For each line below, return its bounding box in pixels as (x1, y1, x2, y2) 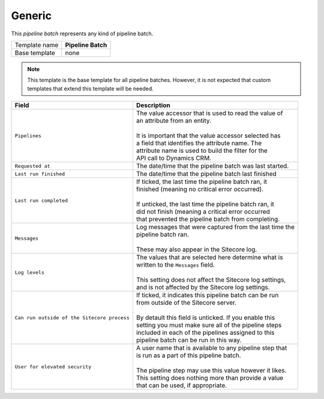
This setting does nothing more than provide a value (136, 374, 284, 382)
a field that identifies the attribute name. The (136, 139, 262, 147)
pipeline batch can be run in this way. (136, 336, 242, 344)
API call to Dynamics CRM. (136, 154, 212, 162)
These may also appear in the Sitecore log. (136, 246, 257, 254)
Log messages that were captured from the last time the (136, 223, 295, 231)
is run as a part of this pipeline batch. (136, 351, 241, 359)
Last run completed (14, 197, 68, 204)
